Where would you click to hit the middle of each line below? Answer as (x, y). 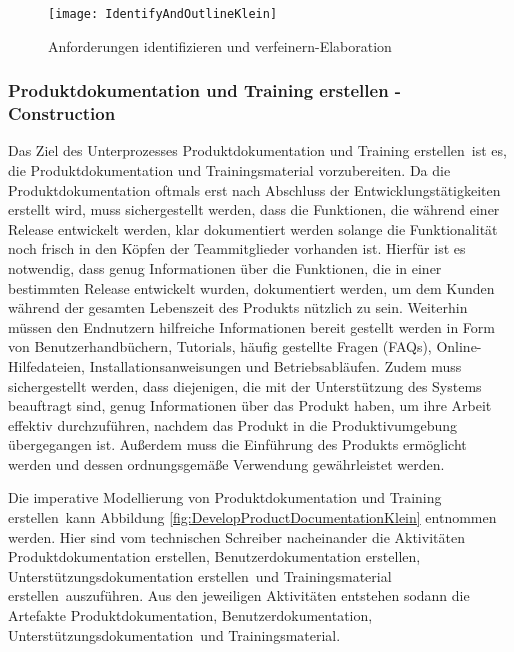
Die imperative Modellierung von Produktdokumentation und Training (225, 497)
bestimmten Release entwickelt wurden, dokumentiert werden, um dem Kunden (251, 287)
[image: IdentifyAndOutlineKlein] (163, 14)
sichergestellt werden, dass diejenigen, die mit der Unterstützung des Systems (245, 385)
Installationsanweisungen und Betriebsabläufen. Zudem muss (275, 365)
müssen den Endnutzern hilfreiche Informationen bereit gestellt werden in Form (251, 326)
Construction (62, 113)
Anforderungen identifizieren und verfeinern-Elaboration (220, 45)
